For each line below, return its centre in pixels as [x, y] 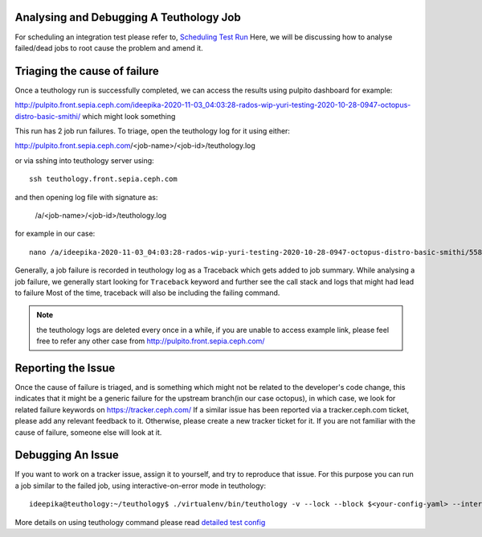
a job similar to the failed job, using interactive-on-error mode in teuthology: [141, 486]
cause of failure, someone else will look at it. [88, 432]
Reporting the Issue [65, 368]
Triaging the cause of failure [87, 71]
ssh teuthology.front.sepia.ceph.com [104, 179]
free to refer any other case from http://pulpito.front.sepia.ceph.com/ [151, 341]
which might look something [129, 116]
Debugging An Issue [67, 455]
